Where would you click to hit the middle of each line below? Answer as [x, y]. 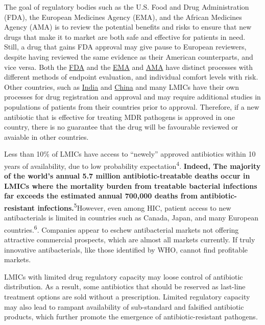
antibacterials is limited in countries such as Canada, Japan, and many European [131, 218]
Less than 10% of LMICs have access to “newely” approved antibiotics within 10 [130, 154]
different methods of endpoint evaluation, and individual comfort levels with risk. [131, 77]
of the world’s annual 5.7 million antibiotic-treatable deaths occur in [127, 176]
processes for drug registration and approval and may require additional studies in [132, 97]
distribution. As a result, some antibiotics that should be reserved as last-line [125, 286]
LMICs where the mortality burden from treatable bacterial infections [131, 185]
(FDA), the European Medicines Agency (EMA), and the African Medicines [123, 17]
